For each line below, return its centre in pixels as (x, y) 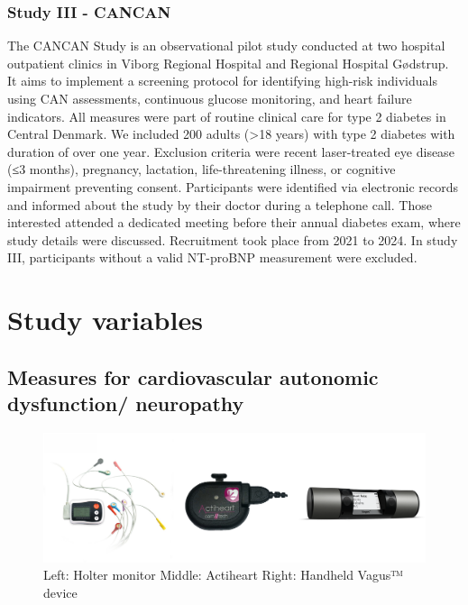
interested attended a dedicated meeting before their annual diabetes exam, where (234, 222)
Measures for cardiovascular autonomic (193, 376)
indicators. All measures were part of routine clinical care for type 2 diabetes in (227, 116)
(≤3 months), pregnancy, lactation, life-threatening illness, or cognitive (202, 169)
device (60, 592)
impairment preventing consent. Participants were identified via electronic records (233, 186)
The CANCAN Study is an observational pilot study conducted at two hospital (226, 46)
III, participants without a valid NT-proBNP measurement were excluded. (212, 257)
